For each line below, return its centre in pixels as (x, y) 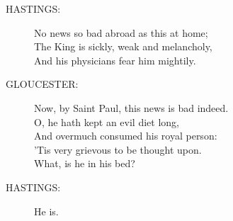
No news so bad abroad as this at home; (121, 32)
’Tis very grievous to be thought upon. (118, 149)
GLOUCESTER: (42, 84)
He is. (46, 211)
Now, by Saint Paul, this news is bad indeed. (131, 107)
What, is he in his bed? (85, 163)
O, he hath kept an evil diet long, (107, 121)
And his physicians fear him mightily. (115, 60)
